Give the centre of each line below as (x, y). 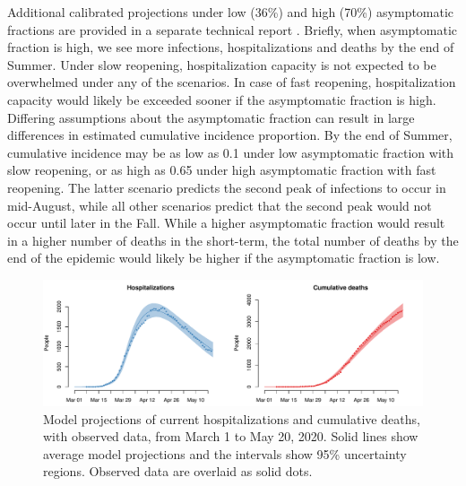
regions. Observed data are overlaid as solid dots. (178, 471)
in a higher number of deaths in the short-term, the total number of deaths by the (233, 240)
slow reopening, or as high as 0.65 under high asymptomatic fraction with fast (222, 170)
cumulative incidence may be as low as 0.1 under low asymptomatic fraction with (231, 152)
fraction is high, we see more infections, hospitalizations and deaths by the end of (231, 47)
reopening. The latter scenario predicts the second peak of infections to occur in (227, 187)
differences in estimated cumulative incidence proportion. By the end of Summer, (230, 135)
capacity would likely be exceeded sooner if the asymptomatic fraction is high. (222, 99)
